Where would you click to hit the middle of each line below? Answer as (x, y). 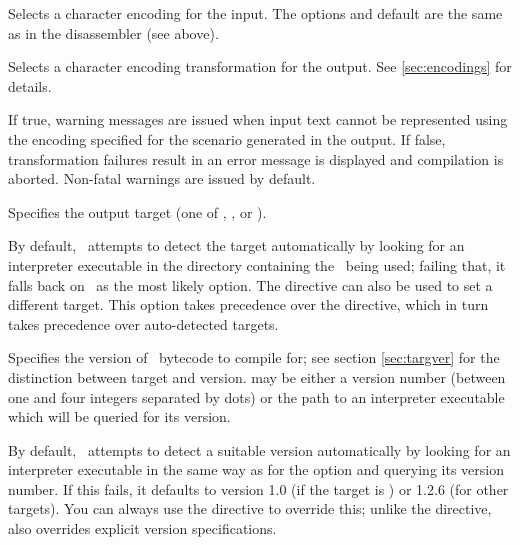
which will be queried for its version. (119, 416)
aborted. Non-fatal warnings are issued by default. (162, 178)
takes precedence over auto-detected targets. (143, 323)
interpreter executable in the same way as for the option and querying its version (256, 469)
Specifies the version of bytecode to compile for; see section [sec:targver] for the (254, 357)
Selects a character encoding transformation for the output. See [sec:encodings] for (260, 66)
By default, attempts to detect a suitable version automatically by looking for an (259, 449)
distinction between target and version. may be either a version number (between (257, 376)
